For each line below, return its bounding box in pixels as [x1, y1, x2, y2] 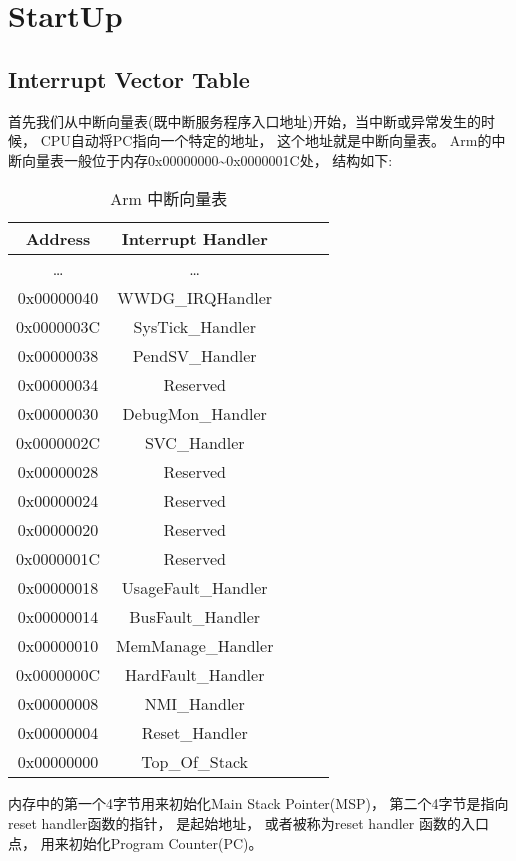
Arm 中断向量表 [110, 187, 228, 211]
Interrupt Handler [121, 227, 268, 251]
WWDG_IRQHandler [117, 286, 273, 310]
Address [25, 227, 91, 251]
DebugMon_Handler [122, 402, 267, 426]
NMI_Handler [144, 692, 245, 716]
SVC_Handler [144, 431, 245, 455]
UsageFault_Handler [121, 576, 268, 600]
